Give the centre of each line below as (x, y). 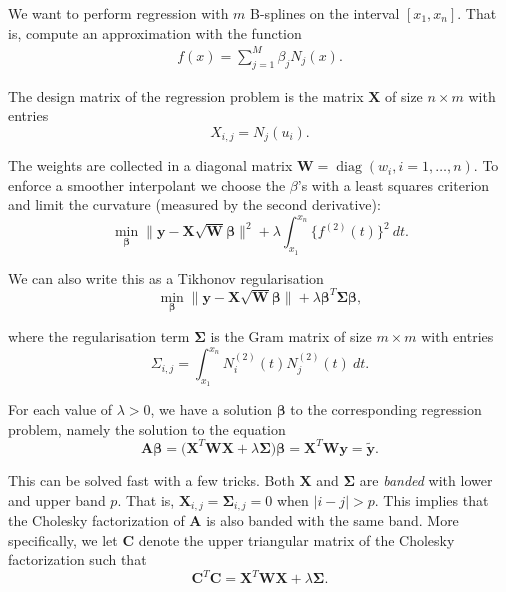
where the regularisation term (99, 335)
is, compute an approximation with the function (155, 32)
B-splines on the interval (325, 13)
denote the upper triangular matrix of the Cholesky (296, 539)
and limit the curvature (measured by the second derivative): (194, 204)
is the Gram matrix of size (291, 335)
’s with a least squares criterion (393, 184)
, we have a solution (211, 409)
